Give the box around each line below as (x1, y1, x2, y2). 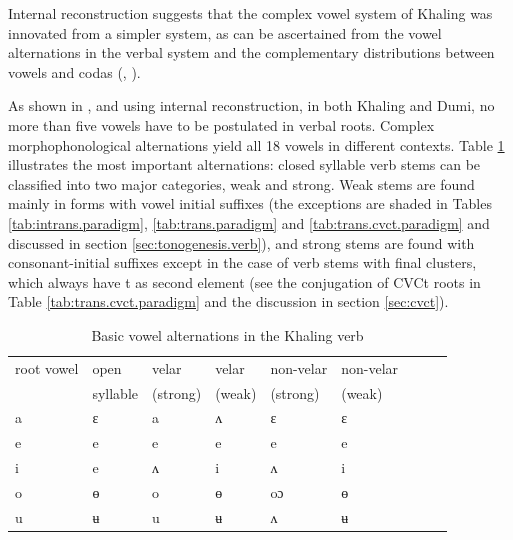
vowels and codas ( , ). (8, 61, 141, 82)
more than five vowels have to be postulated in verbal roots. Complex (8, 114, 435, 135)
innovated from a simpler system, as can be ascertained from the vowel (8, 22, 442, 43)
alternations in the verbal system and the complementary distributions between (8, 42, 495, 63)
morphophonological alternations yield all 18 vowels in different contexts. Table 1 (8, 134, 505, 155)
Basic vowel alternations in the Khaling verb (91, 324, 364, 345)
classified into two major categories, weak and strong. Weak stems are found (8, 173, 475, 194)
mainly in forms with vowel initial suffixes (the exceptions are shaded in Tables (8, 193, 492, 214)
